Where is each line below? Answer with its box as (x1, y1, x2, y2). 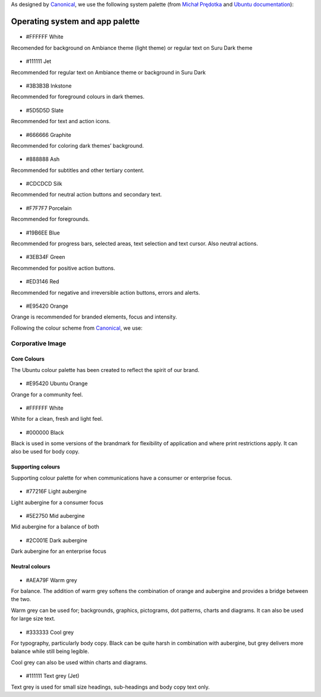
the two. (11, 596, 32, 603)
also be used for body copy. (11, 448, 80, 455)
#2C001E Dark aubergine (26, 536, 87, 544)
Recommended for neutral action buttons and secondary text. (11, 191, 162, 198)
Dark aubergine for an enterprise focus (11, 548, 106, 555)
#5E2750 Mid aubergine (26, 512, 85, 520)
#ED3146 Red (26, 278, 59, 285)
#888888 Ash (26, 155, 60, 163)
